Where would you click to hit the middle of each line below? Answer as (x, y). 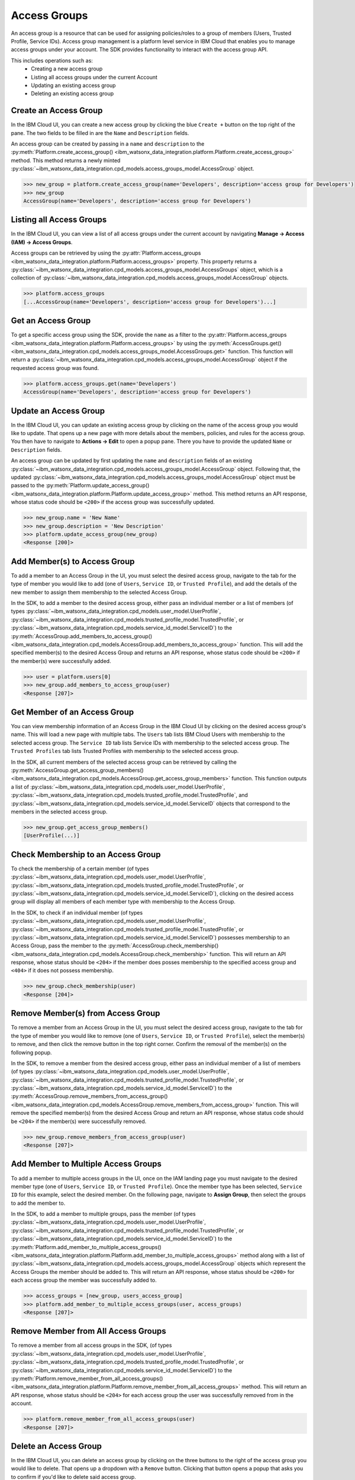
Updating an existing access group (73, 85)
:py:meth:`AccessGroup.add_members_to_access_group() (82, 636)
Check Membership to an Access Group (86, 855)
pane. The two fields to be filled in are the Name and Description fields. (100, 133)
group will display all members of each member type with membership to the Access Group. (123, 902)
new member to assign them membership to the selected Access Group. (99, 592)
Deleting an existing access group (72, 94)
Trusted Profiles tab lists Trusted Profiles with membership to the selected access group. (125, 751)
